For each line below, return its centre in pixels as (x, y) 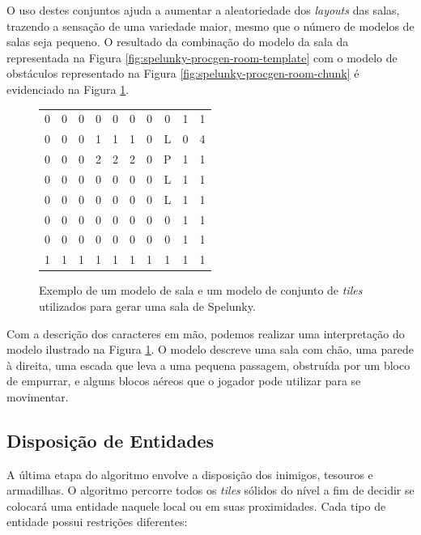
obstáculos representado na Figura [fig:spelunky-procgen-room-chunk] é (183, 73)
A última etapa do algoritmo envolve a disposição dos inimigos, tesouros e (190, 474)
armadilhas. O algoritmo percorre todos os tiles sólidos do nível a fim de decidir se (210, 490)
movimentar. (38, 396)
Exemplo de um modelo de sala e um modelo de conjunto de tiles (201, 290)
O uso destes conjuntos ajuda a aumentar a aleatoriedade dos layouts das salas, (203, 10)
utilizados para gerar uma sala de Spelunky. (147, 306)
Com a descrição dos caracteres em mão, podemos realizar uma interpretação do (206, 333)
